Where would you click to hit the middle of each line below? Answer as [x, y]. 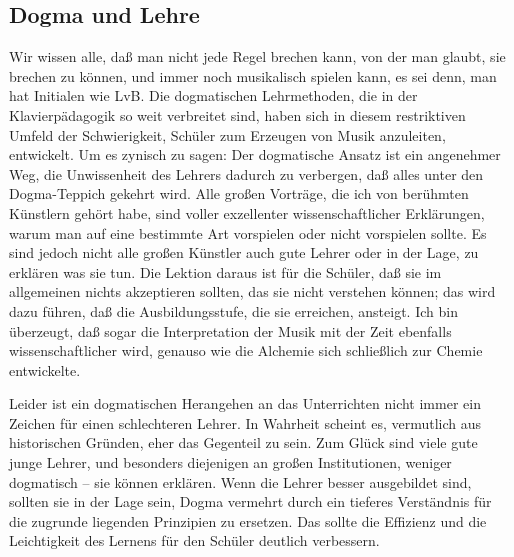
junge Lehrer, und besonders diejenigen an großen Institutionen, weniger [230, 462]
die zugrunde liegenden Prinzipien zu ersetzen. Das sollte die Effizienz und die [248, 520]
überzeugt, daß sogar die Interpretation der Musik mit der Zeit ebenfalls [230, 330]
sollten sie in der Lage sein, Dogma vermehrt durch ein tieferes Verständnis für [250, 501]
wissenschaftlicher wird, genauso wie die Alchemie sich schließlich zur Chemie [246, 350]
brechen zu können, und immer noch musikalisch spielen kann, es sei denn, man [253, 75]
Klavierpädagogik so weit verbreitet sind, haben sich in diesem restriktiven [237, 114]
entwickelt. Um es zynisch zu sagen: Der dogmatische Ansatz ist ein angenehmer [255, 154]
